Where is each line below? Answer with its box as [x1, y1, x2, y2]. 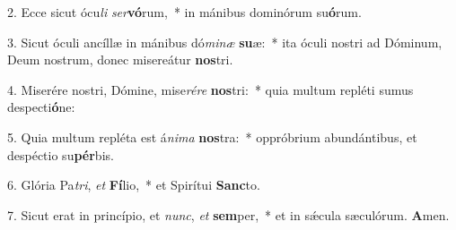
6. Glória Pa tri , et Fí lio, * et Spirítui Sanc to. [7, 175, 260, 194]
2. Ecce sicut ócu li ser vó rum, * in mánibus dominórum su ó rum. [7, 3, 362, 21]
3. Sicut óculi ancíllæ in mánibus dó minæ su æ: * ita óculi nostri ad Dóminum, [7, 32, 443, 51]
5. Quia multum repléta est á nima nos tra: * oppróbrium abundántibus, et [7, 127, 417, 146]
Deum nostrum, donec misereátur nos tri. [7, 50, 233, 69]
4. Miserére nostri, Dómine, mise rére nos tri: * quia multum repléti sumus [7, 80, 414, 98]
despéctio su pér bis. [7, 145, 114, 164]
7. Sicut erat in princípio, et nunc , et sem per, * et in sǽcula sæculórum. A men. [7, 205, 450, 224]
